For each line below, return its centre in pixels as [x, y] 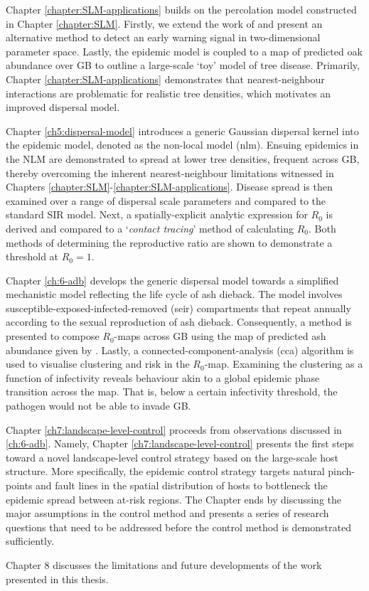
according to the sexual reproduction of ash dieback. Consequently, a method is [179, 322]
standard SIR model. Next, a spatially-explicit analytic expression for [157, 214]
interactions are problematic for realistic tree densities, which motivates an [169, 93]
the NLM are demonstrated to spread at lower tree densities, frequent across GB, [183, 158]
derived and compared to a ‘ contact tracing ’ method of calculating [150, 228]
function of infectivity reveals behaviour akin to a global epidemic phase [163, 377]
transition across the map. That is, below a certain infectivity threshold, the [172, 392]
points [19, 485]
